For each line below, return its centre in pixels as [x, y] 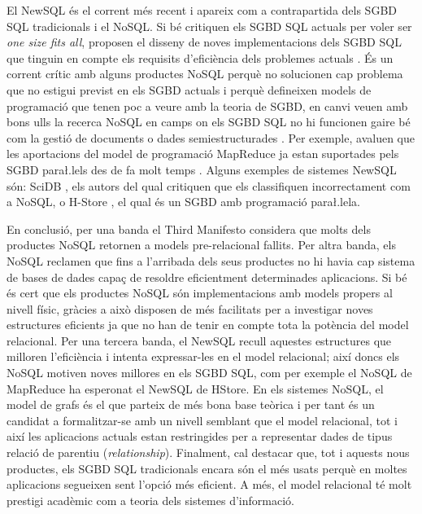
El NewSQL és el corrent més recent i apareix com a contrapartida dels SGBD [202, 10]
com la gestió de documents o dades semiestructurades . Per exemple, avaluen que [211, 137]
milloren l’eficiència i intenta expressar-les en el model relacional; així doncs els [203, 356]
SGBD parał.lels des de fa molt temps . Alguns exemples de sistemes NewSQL [202, 169]
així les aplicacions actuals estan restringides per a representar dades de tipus [200, 436]
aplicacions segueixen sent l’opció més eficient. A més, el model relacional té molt [209, 484]
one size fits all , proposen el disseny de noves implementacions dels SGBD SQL [204, 42]
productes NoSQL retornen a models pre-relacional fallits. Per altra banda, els [201, 245]
